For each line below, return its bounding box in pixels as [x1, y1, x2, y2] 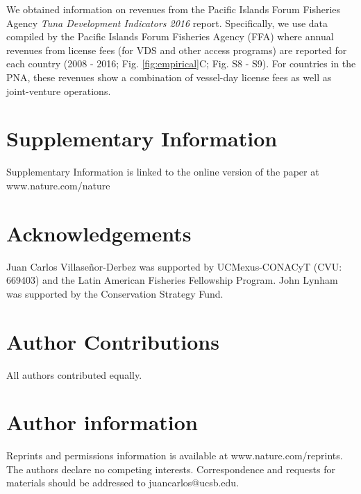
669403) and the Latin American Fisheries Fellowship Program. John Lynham [6, 273, 338, 287]
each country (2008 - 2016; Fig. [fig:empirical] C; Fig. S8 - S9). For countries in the [6, 56, 356, 71]
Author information [6, 408, 198, 436]
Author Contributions [6, 327, 219, 355]
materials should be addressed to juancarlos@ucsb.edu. [6, 475, 240, 490]
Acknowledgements [6, 219, 192, 247]
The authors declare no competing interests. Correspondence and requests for [6, 461, 335, 476]
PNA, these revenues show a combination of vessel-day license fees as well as [6, 69, 332, 84]
